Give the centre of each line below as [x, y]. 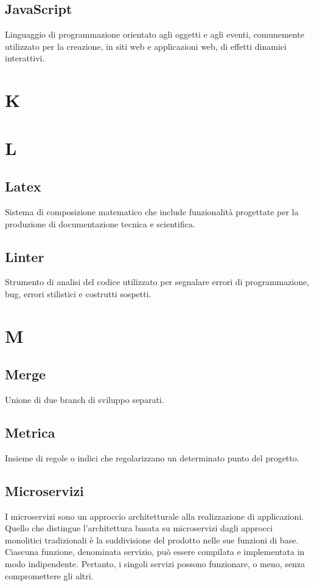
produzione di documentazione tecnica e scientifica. [100, 223]
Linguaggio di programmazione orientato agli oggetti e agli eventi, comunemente [155, 34]
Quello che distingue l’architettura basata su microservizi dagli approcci [139, 528]
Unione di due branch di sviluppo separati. [85, 400]
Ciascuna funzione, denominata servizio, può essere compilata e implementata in [155, 552]
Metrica [30, 433]
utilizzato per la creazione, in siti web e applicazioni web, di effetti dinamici [146, 46]
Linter [25, 256]
